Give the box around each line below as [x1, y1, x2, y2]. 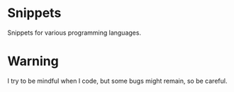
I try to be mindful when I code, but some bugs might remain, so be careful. [7, 76, 228, 85]
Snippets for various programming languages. [7, 28, 142, 37]
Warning [7, 53, 59, 69]
